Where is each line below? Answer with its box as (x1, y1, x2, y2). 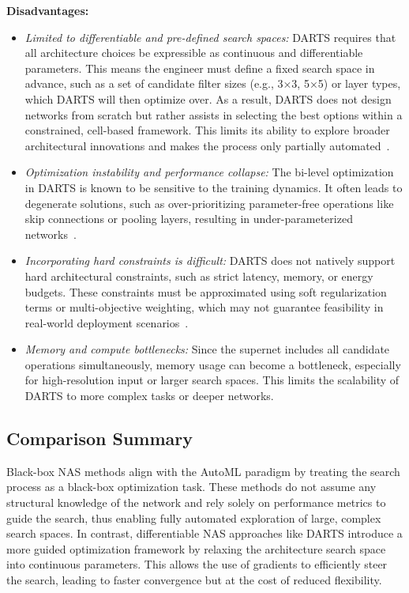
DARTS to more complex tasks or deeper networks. (24, 387, 274, 404)
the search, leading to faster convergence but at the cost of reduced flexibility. (6, 572, 382, 588)
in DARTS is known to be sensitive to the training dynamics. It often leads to (24, 179, 403, 195)
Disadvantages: (6, 2, 89, 18)
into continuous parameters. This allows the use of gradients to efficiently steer (6, 556, 388, 572)
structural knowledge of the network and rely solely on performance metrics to (6, 494, 386, 511)
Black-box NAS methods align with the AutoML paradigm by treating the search (6, 463, 400, 479)
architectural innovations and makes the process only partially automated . (24, 137, 390, 153)
